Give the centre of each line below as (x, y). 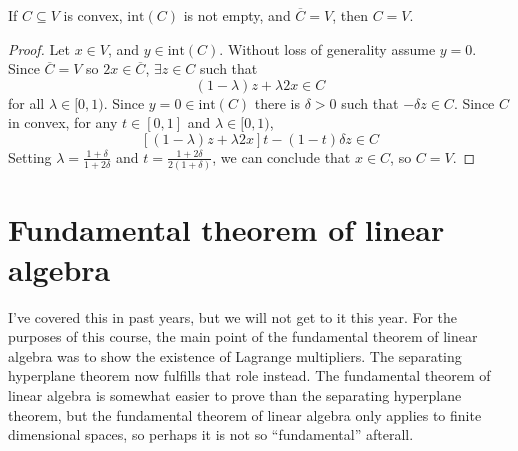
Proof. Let (39, 48)
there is (277, 102)
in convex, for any (63, 122)
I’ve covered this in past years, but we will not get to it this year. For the (233, 316)
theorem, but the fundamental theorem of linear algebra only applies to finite (245, 414)
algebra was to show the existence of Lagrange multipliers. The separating (235, 355)
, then (350, 15)
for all (26, 102)
